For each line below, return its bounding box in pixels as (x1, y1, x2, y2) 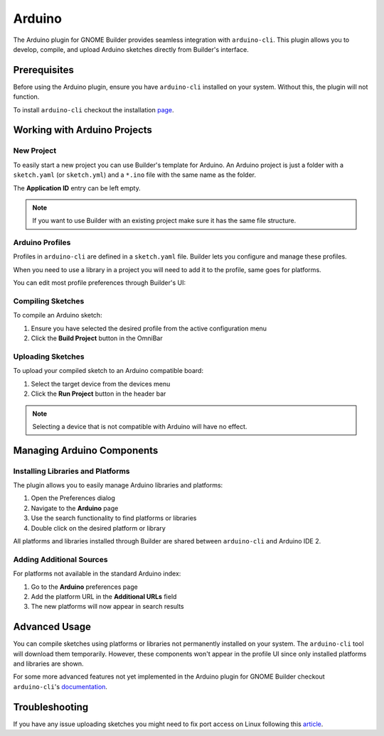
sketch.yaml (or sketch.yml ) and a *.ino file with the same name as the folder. (13, 171, 256, 179)
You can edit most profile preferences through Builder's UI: (13, 278, 186, 287)
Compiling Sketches (13, 296, 85, 306)
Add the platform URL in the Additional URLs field (31, 592, 177, 600)
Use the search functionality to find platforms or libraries (31, 514, 197, 522)
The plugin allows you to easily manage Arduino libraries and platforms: (13, 481, 223, 489)
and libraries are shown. (13, 659, 84, 668)
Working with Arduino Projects (13, 124, 153, 136)
